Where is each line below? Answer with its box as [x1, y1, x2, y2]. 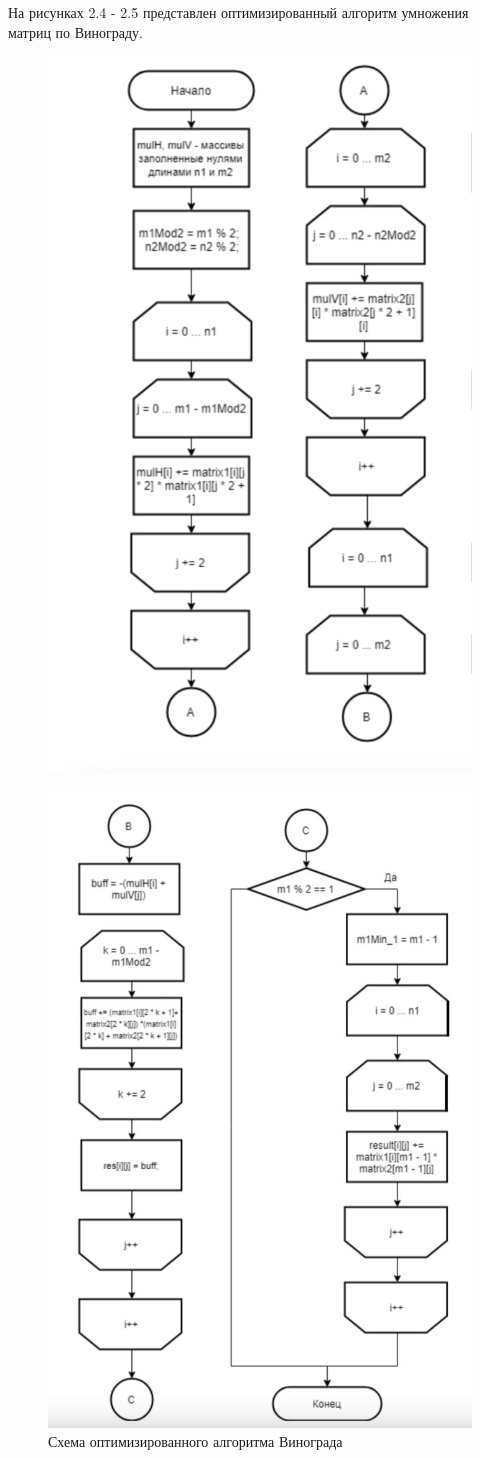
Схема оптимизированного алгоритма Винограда [48, 1431, 343, 1452]
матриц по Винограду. [8, 21, 143, 42]
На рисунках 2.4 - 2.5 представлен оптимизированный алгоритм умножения [8, 2, 469, 22]
